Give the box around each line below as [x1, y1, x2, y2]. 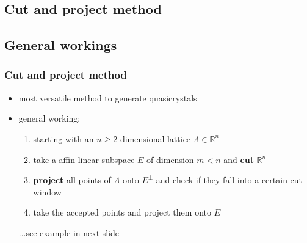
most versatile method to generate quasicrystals [18, 91, 197, 104]
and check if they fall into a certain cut [156, 173, 303, 186]
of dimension [146, 153, 194, 165]
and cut [223, 153, 254, 165]
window [33, 185, 62, 198]
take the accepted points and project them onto [33, 206, 211, 219]
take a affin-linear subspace [33, 153, 135, 165]
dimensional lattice [120, 132, 191, 145]
